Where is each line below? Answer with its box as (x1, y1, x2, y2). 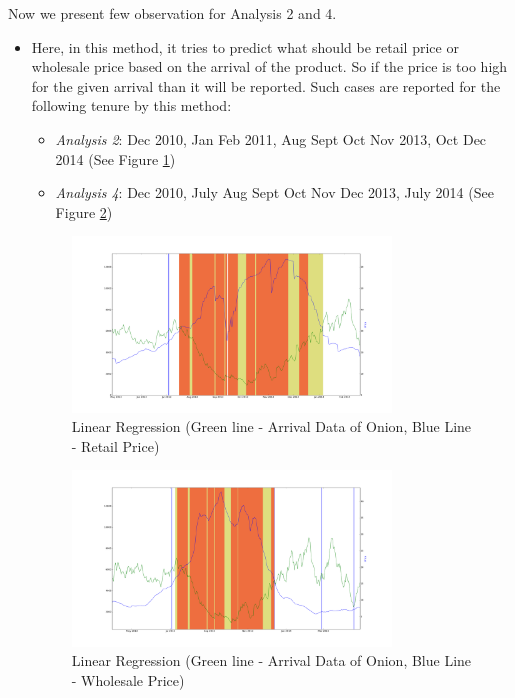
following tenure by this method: (31, 95, 232, 116)
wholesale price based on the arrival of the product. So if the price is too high (31, 56, 508, 77)
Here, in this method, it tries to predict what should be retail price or (31, 36, 459, 57)
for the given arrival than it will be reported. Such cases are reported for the (31, 75, 501, 96)
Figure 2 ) (55, 201, 113, 222)
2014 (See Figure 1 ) (55, 148, 176, 169)
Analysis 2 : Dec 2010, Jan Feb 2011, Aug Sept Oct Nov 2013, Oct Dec (55, 128, 487, 149)
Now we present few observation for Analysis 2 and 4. (8, 3, 337, 23)
